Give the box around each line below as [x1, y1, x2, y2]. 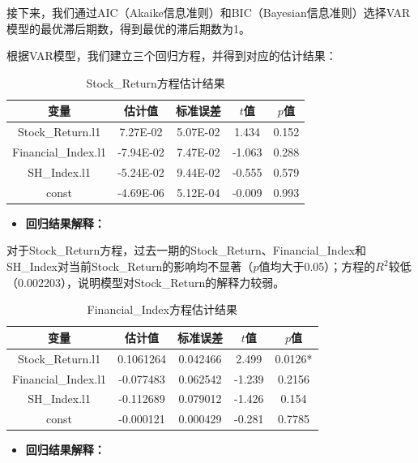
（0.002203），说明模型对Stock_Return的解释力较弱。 [6, 273, 285, 290]
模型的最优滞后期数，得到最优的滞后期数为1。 [6, 19, 250, 36]
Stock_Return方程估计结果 [86, 74, 225, 91]
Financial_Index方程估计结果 [87, 301, 237, 318]
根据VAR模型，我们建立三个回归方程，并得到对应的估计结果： [6, 47, 337, 64]
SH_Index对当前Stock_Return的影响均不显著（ [6, 258, 254, 275]
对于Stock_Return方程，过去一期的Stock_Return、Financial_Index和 [6, 242, 367, 259]
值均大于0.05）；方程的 [258, 258, 376, 275]
